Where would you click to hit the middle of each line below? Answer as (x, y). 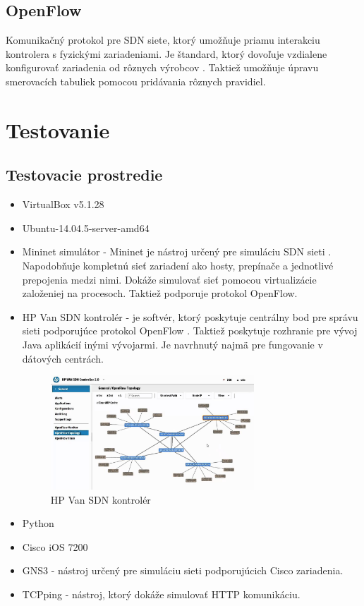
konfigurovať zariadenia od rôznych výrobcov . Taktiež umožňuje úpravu (162, 67)
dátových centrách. (63, 358)
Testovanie (58, 129)
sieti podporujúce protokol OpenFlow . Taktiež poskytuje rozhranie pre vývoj (190, 331)
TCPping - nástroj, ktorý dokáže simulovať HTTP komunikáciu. (161, 594)
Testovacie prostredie (84, 175)
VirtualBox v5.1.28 (63, 204)
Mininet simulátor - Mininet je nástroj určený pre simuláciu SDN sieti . (177, 252)
